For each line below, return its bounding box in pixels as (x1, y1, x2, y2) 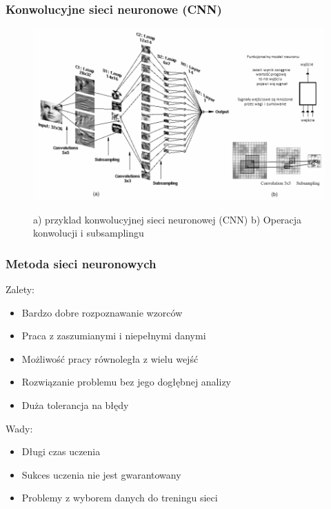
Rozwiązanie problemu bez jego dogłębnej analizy (21, 375, 232, 389)
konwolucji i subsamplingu (33, 226, 144, 240)
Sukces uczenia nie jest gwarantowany (21, 467, 181, 481)
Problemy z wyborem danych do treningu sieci (21, 490, 218, 505)
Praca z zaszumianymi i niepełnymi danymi (21, 328, 206, 343)
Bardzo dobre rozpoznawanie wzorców (21, 305, 183, 319)
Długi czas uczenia (21, 444, 101, 459)
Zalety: (6, 282, 34, 297)
